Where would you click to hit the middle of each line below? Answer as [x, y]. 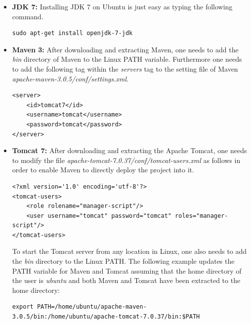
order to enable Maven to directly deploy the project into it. [103, 170]
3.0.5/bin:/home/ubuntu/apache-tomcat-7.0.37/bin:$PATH [106, 317]
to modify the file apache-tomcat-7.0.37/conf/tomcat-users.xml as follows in [126, 160]
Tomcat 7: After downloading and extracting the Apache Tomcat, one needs [129, 150]
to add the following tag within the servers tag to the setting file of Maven [125, 68]
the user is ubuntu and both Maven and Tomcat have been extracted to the [126, 280]
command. [28, 16]
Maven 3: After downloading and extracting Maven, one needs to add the [125, 49]
